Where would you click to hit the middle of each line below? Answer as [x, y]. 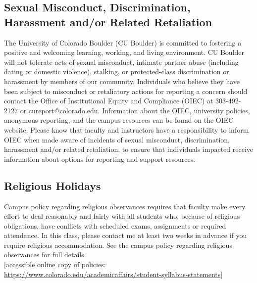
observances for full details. [45, 255]
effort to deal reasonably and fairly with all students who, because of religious [122, 216]
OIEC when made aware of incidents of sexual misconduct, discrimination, [117, 139]
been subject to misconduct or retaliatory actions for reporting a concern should [126, 91]
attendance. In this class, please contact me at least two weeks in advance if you [126, 235]
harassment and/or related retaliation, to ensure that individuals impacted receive [129, 149]
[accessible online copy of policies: [55, 264]
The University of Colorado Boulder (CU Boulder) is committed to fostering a [123, 42]
